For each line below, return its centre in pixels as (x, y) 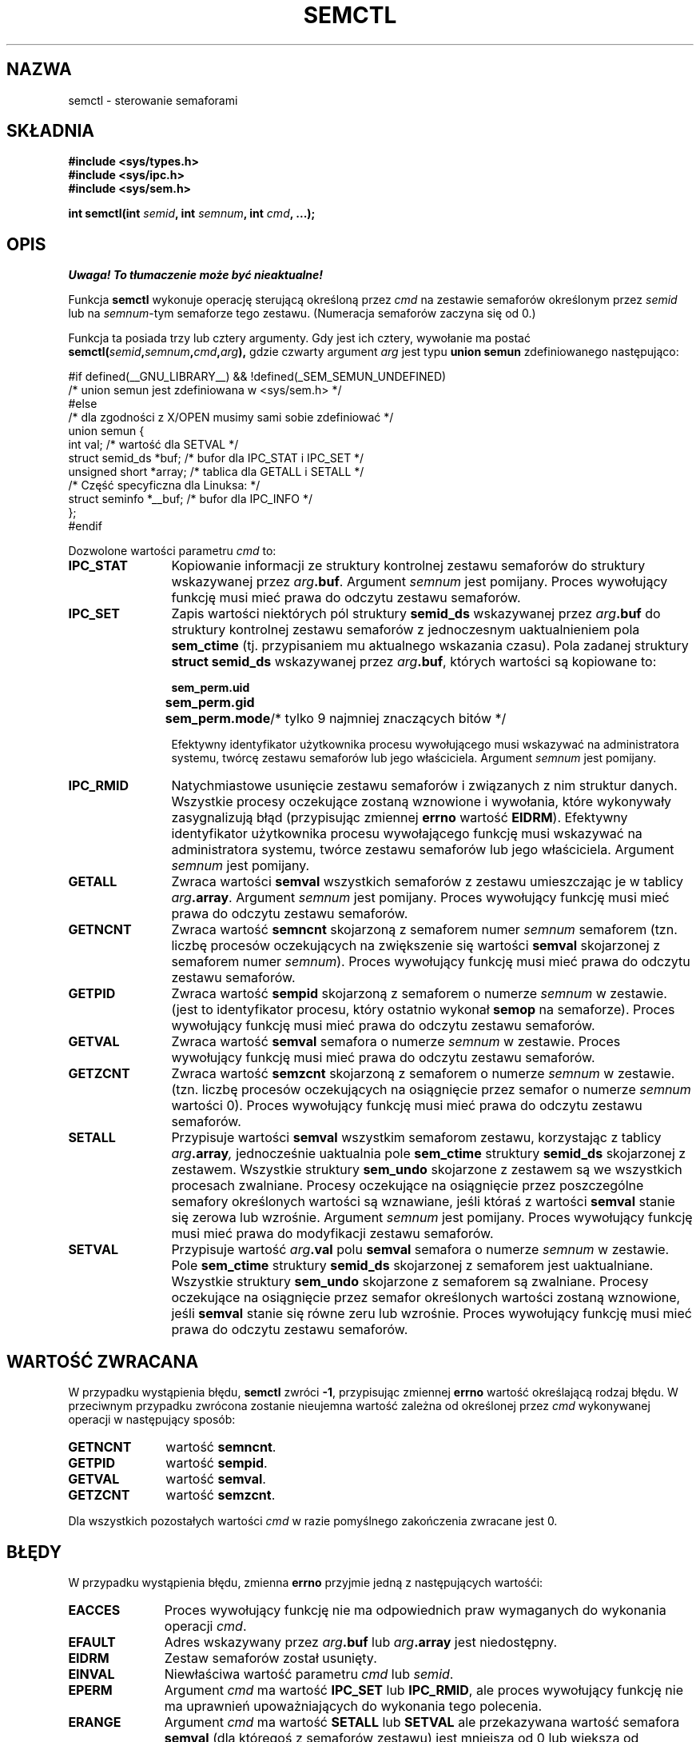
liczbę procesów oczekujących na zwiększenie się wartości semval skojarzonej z (416, 946)
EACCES (94, 1610)
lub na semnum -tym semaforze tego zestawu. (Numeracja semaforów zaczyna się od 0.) (302, 314)
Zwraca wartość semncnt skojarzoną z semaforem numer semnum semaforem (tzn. (424, 930)
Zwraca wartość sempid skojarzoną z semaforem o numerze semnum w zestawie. (419, 994)
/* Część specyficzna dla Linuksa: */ (164, 485)
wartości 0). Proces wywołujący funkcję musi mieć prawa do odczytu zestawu (407, 1106)
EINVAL (91, 1674)
